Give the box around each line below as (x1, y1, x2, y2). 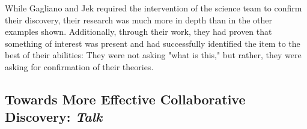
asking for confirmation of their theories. (5, 60, 154, 73)
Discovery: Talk (5, 107, 103, 126)
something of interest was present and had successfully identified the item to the (5, 37, 300, 49)
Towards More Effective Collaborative (5, 89, 246, 108)
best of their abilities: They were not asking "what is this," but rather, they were (5, 49, 302, 61)
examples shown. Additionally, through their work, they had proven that (5, 25, 272, 38)
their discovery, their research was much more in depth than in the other (5, 13, 272, 26)
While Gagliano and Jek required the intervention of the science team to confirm (5, 2, 302, 14)
